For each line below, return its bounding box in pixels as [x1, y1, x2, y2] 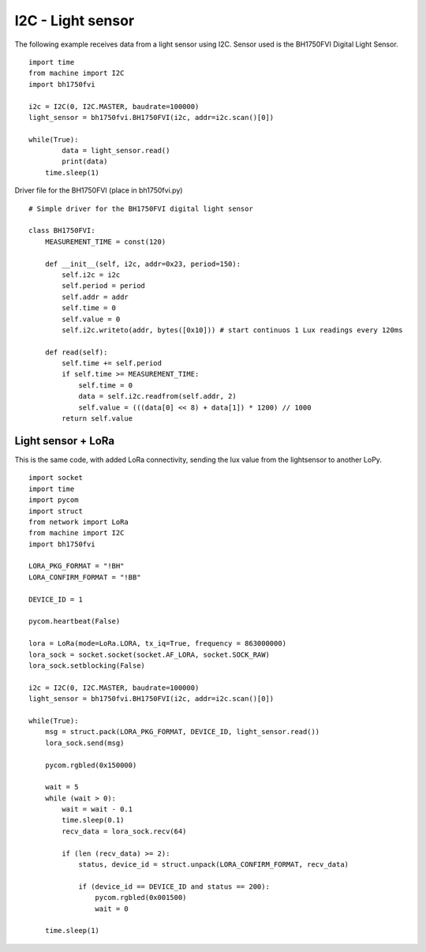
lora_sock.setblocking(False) [28, 661, 146, 670]
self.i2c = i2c [62, 270, 121, 279]
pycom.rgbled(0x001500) [95, 893, 187, 902]
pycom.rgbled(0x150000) [44, 760, 137, 770]
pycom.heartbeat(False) [28, 617, 121, 626]
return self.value [62, 414, 133, 423]
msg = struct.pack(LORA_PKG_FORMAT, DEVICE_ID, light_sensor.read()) [44, 727, 320, 736]
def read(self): [44, 347, 108, 357]
